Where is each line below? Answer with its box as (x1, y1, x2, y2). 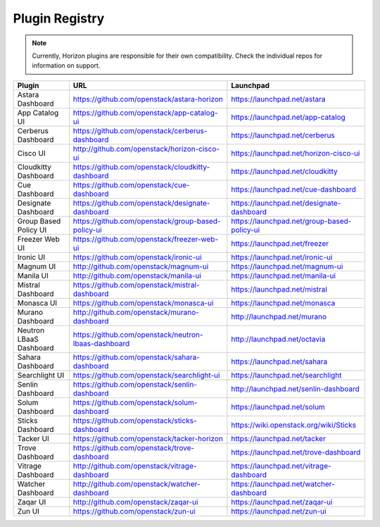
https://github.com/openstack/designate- (72, 198, 210, 208)
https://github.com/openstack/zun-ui (72, 506, 196, 516)
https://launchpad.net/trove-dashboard (231, 447, 361, 457)
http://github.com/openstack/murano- (72, 307, 200, 317)
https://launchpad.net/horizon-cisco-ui (231, 148, 360, 158)
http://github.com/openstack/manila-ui (72, 271, 202, 280)
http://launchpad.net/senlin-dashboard (231, 384, 360, 394)
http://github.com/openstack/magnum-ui (72, 261, 209, 271)
